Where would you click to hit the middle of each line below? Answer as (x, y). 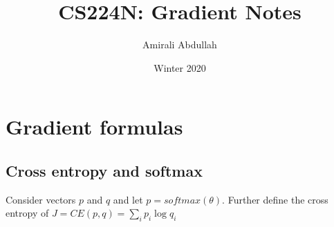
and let (128, 199)
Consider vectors (41, 199)
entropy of (27, 213)
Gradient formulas (94, 127)
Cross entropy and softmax (104, 170)
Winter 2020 (180, 67)
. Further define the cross (275, 199)
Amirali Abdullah (180, 45)
